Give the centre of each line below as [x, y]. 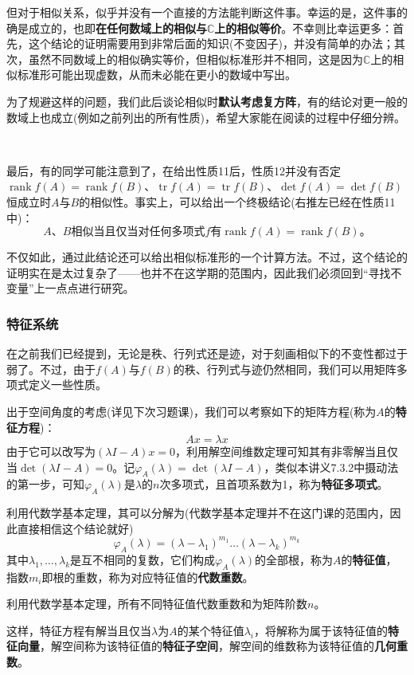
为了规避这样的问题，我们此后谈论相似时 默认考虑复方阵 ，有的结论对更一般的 [207, 101]
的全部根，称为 [294, 559]
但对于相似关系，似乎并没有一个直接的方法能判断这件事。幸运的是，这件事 [201, 12]
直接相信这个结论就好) [75, 528]
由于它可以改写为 [51, 451]
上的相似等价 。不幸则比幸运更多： [304, 27]
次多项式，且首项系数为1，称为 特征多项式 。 [274, 484]
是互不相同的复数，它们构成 [143, 559]
